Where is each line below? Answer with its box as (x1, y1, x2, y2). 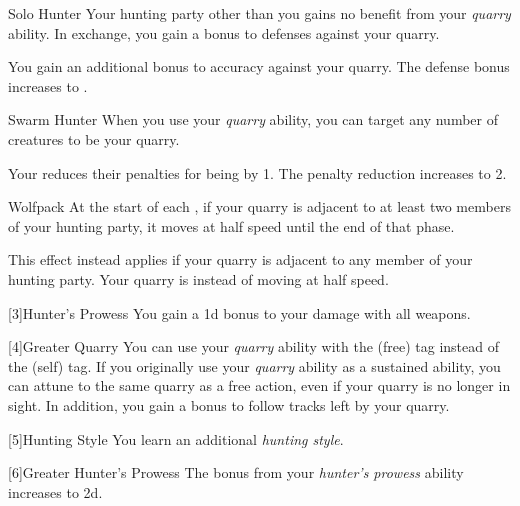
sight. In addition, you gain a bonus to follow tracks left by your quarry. (8, 394, 450, 415)
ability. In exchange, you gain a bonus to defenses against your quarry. (8, 22, 440, 43)
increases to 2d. (8, 481, 103, 502)
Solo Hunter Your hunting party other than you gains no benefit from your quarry (8, 3, 511, 23)
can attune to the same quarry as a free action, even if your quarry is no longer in (8, 375, 511, 396)
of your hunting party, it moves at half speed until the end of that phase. (8, 215, 455, 236)
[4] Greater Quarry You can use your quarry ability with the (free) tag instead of (8, 336, 500, 357)
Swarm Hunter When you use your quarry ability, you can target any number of (8, 109, 498, 130)
